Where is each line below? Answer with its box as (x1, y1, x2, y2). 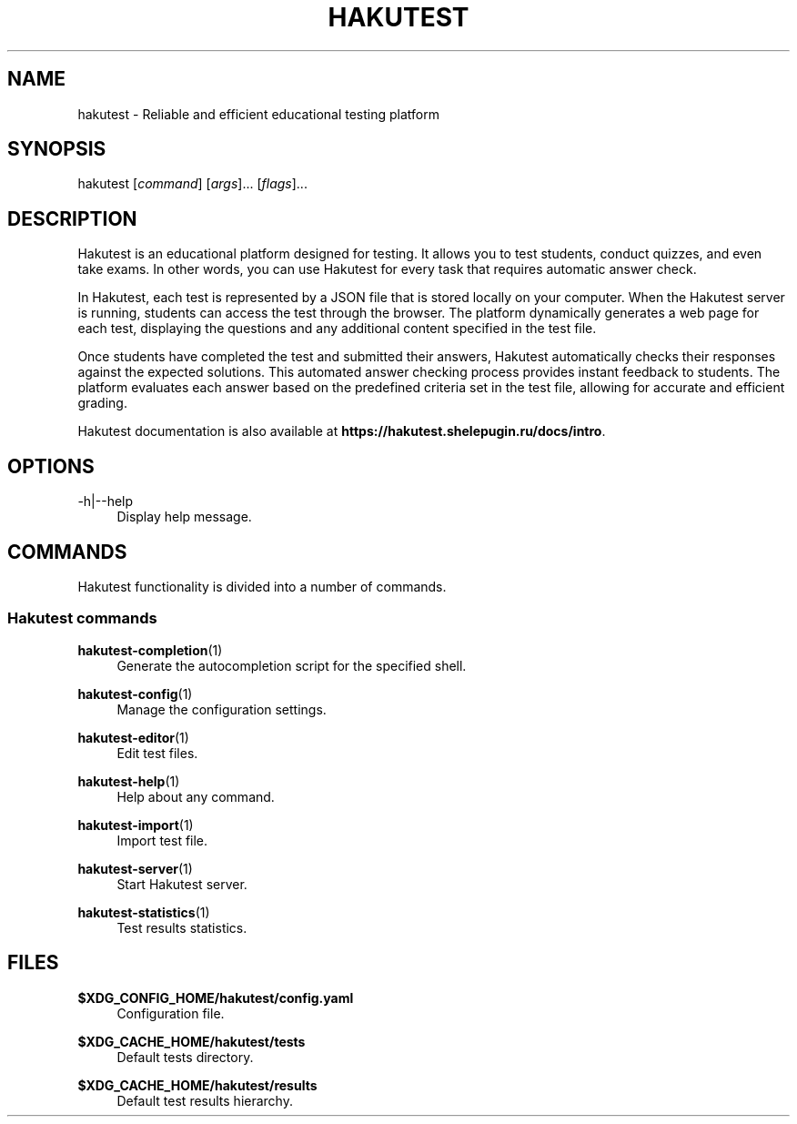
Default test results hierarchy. (116, 1092, 293, 1109)
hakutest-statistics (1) (77, 904, 210, 920)
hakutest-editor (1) (77, 729, 189, 745)
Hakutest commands (7, 609, 157, 628)
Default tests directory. (116, 1048, 254, 1065)
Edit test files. (116, 744, 198, 761)
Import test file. (116, 832, 208, 848)
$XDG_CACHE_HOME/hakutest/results (77, 1077, 318, 1093)
